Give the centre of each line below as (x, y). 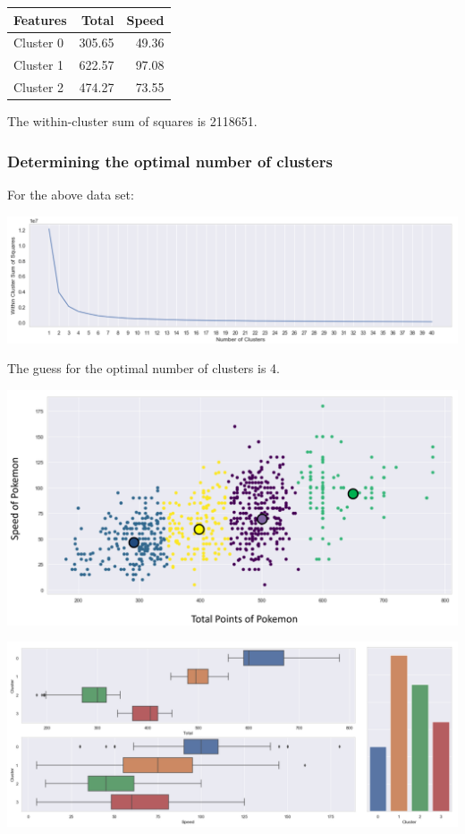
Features (40, 19)
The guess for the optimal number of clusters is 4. (144, 368)
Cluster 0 (39, 43)
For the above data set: (71, 194)
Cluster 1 (39, 65)
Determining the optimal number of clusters (170, 161)
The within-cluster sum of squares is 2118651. (132, 121)
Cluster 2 (39, 87)
